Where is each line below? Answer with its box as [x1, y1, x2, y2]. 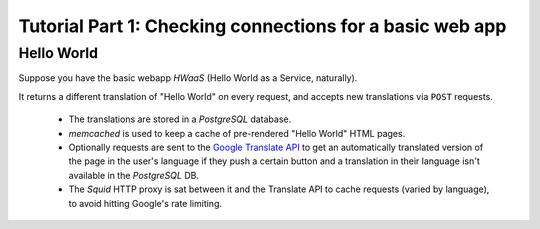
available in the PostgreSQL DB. [68, 169, 200, 181]
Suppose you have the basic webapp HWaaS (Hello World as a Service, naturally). [18, 72, 358, 84]
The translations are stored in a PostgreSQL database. [68, 113, 292, 125]
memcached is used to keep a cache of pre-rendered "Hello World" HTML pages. [68, 127, 406, 139]
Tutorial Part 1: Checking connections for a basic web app [18, 15, 507, 37]
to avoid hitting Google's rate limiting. [68, 197, 222, 209]
